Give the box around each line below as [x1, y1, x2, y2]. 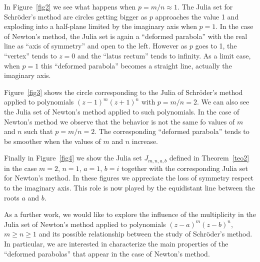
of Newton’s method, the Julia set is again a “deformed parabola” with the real [4, 30, 247, 41]
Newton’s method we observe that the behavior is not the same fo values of [4, 116, 235, 126]
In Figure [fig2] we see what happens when [4, 1, 136, 11]
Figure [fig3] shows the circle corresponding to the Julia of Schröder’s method [4, 86, 243, 97]
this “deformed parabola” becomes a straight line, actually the [40, 60, 232, 70]
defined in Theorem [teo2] [169, 152, 249, 163]
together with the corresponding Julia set [121, 162, 248, 173]
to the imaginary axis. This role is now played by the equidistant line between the [4, 182, 255, 192]
